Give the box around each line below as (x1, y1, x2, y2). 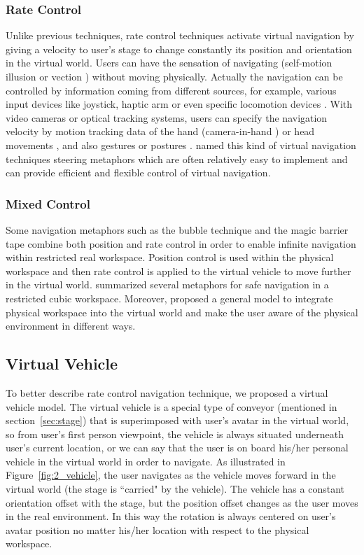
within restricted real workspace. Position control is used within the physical (6, 250, 334, 265)
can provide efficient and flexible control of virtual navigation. (6, 165, 271, 180)
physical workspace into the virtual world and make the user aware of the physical (6, 304, 358, 319)
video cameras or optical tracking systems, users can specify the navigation (6, 110, 328, 125)
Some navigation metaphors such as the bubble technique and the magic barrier (6, 222, 349, 237)
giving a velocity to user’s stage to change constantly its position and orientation (6, 41, 352, 56)
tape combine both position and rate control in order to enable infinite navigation (6, 236, 356, 251)
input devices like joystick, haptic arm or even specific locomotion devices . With (6, 97, 353, 111)
